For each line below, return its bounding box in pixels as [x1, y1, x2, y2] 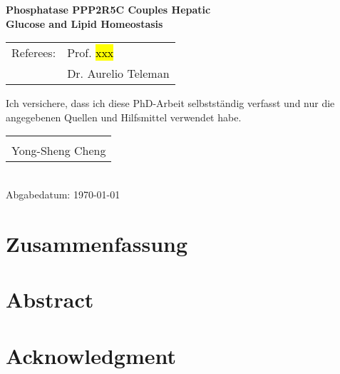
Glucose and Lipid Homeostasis [6, 16, 163, 31]
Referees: [11, 44, 56, 61]
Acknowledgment [6, 340, 176, 370]
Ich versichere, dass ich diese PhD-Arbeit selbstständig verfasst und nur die [6, 96, 335, 111]
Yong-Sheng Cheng [11, 142, 106, 159]
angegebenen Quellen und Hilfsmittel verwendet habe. [6, 109, 242, 124]
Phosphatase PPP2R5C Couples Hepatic [6, 2, 211, 16]
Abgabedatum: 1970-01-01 [6, 186, 120, 201]
